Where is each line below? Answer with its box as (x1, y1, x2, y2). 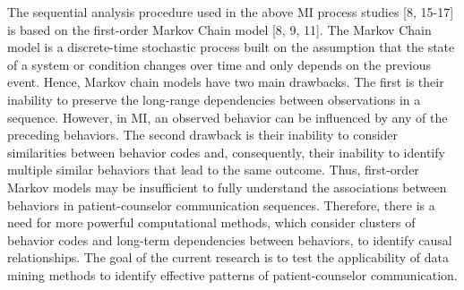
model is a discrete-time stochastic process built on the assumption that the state (7, 38, 455, 56)
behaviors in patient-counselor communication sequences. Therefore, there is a (7, 195, 435, 214)
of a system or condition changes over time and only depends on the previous (7, 55, 431, 73)
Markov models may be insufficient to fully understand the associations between (7, 177, 447, 196)
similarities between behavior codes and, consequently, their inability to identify (7, 142, 445, 161)
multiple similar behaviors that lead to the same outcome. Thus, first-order (7, 160, 419, 179)
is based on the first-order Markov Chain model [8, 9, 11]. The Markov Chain (7, 20, 432, 38)
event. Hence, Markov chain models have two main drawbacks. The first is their (7, 72, 444, 91)
